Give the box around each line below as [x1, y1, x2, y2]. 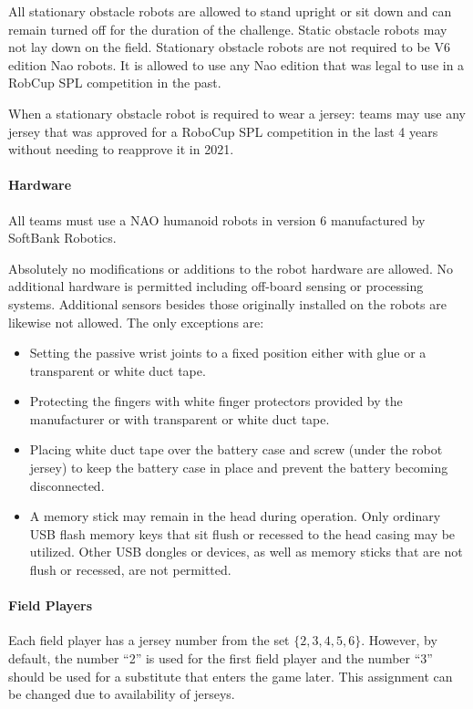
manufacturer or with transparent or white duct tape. [29, 409, 330, 428]
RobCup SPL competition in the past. [8, 73, 221, 92]
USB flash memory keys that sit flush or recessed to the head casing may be [29, 524, 456, 543]
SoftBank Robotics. [8, 228, 117, 247]
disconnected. [29, 475, 105, 495]
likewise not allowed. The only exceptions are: [8, 312, 264, 331]
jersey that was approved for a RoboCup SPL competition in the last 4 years [8, 121, 438, 141]
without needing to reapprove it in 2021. [8, 140, 234, 159]
